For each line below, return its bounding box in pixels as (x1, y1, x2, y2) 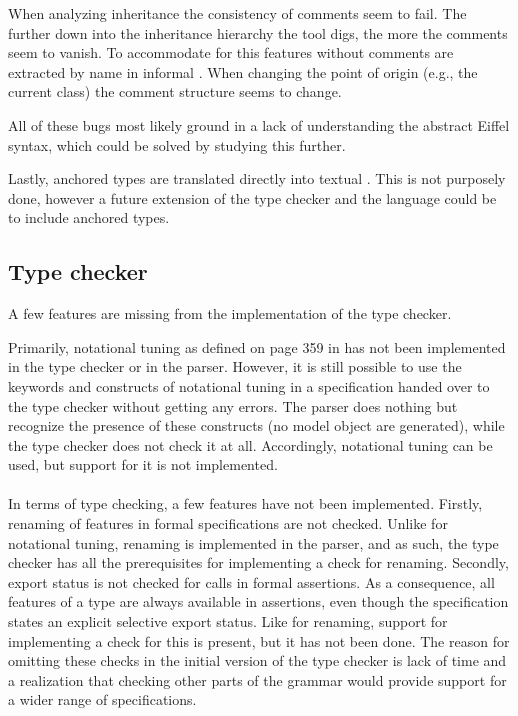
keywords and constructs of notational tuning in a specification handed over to (8, 375, 490, 396)
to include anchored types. (8, 207, 170, 228)
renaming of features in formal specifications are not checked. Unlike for (8, 513, 448, 534)
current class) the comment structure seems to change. (8, 81, 342, 102)
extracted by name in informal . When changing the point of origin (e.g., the (8, 61, 478, 82)
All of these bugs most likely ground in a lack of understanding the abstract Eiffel (8, 114, 510, 135)
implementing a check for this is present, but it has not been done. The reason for (8, 630, 510, 651)
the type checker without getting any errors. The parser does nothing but (8, 395, 458, 416)
